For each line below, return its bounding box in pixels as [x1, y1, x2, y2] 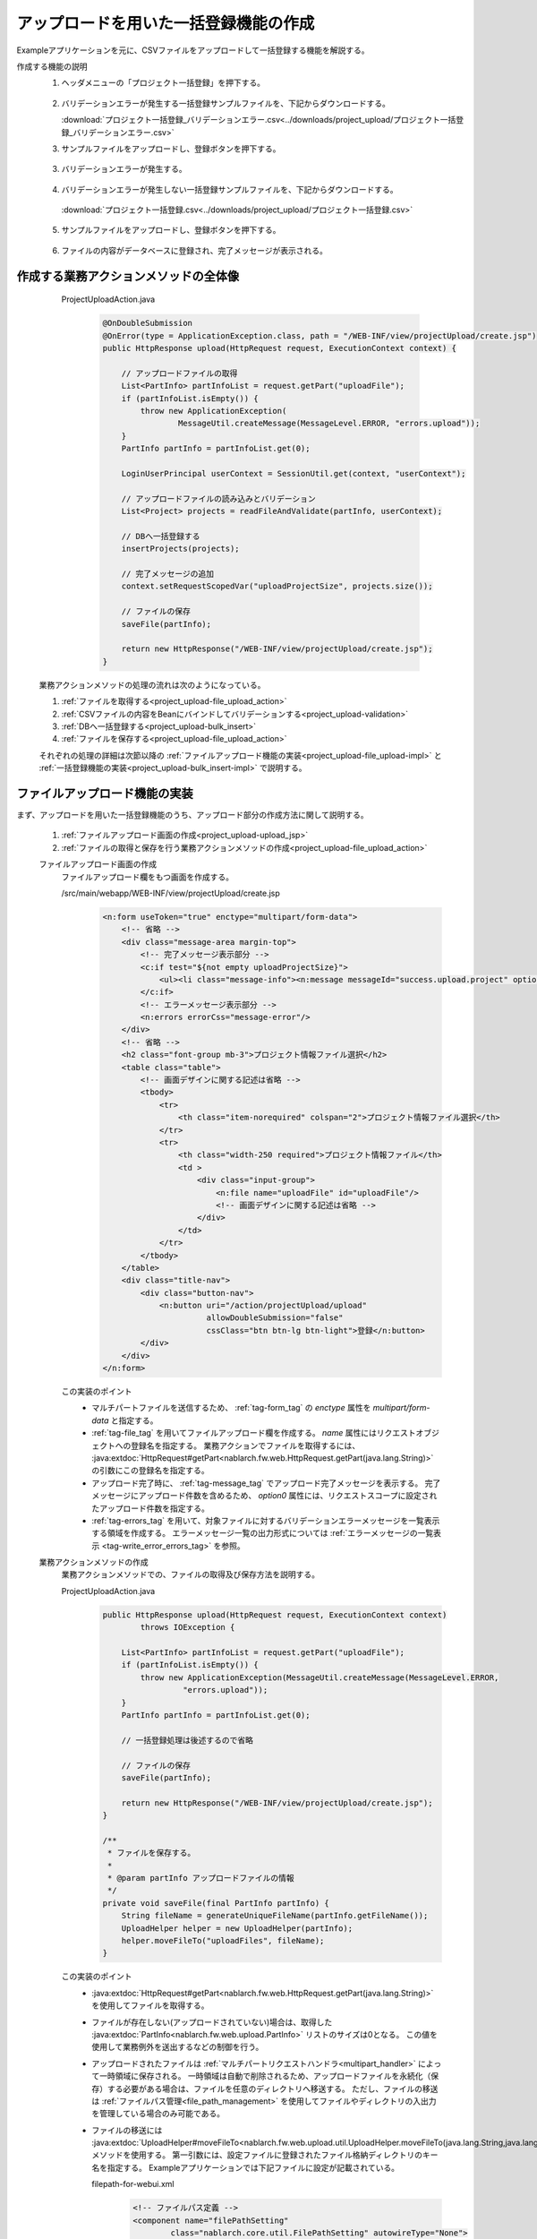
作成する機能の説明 [16, 61, 88, 72]
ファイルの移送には [91, 2124, 163, 2135]
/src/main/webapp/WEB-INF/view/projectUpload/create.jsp [61, 888, 281, 898]
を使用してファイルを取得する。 [91, 2000, 209, 2011]
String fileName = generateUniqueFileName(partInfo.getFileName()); [121, 1910, 429, 1921]
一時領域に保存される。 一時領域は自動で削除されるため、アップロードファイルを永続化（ [98, 2071, 431, 2081]
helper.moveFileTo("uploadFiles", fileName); [121, 1935, 325, 1945]
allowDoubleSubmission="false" [206, 1313, 344, 1323]
